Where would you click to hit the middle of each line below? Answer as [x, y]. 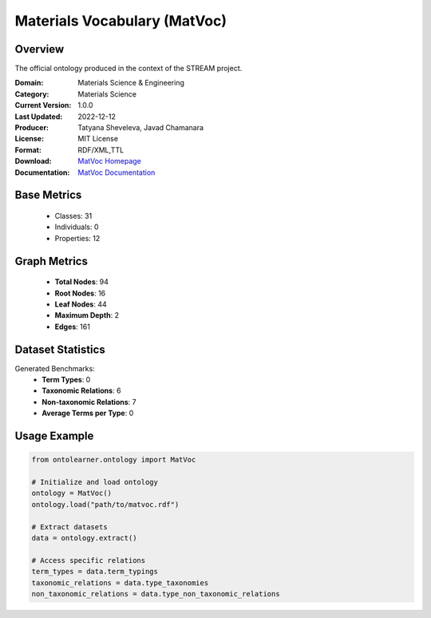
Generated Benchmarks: [55, 368]
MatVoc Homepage [109, 161]
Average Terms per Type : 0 [88, 413]
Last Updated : [39, 117]
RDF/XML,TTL [101, 150]
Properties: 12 [77, 238]
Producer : [32, 128]
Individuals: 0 [77, 227]
